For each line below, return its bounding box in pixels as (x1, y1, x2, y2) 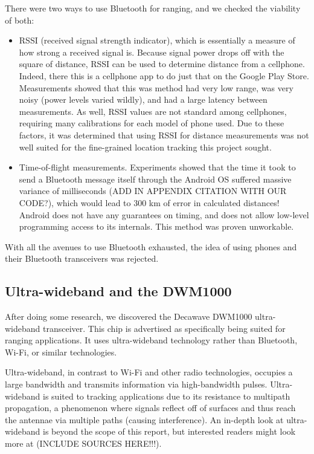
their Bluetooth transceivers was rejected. (5, 252, 159, 265)
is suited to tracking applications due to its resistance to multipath (43, 389, 290, 402)
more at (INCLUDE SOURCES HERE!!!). (5, 437, 162, 450)
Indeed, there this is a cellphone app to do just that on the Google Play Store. (19, 69, 309, 82)
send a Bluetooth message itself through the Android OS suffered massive (19, 172, 292, 185)
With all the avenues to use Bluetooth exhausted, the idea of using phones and (5, 240, 297, 253)
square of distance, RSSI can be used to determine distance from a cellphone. (19, 57, 305, 70)
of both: (5, 13, 34, 26)
